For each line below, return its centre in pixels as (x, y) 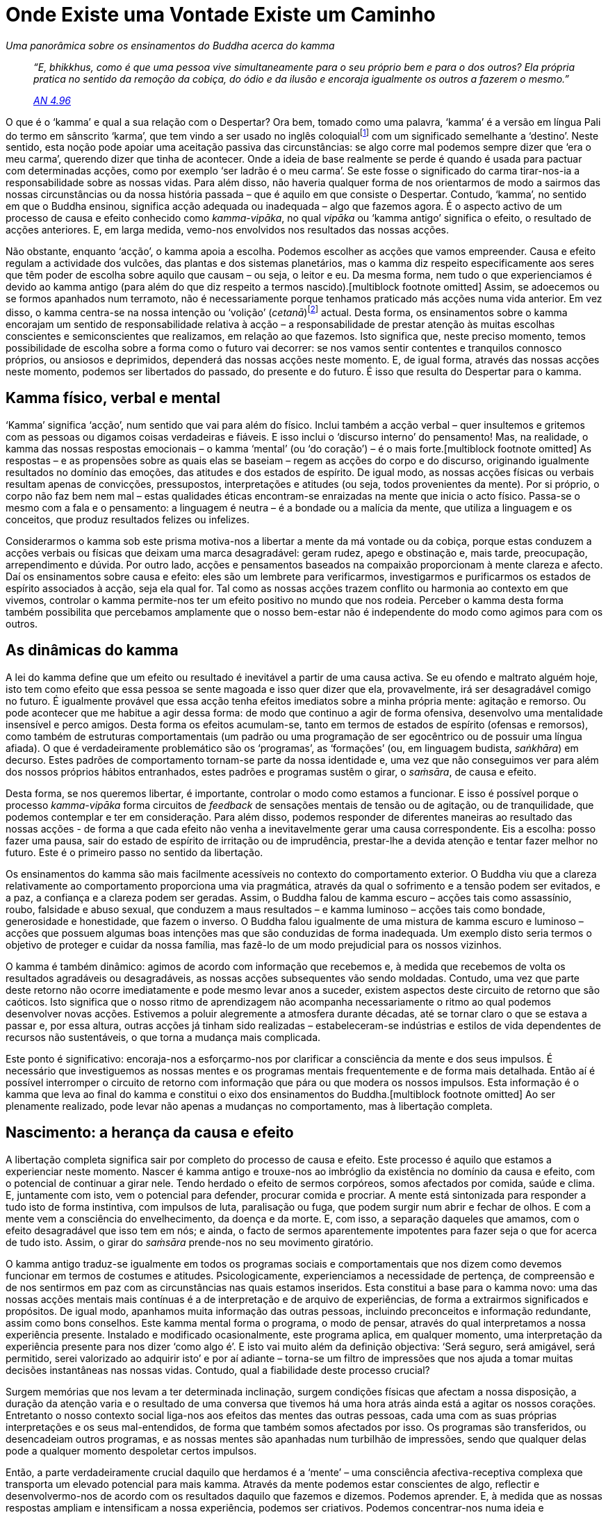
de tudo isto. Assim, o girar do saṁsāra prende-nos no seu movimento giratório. (190, 1242)
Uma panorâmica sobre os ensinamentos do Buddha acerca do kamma (170, 45)
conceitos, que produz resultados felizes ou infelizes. (128, 519)
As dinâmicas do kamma (92, 650)
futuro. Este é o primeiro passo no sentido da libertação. (134, 852)
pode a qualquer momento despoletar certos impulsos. (131, 1450)
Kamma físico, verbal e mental (113, 398)
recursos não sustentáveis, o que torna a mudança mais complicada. (163, 1037)
